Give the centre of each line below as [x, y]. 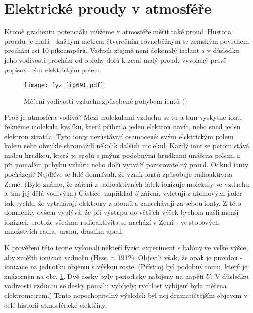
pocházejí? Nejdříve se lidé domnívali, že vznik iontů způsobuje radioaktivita [118, 174]
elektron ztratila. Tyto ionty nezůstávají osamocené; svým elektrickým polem [119, 136]
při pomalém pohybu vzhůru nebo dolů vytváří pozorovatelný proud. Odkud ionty [126, 165]
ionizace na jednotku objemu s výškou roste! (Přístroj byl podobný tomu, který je [126, 267]
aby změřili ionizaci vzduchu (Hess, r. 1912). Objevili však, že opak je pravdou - [123, 257]
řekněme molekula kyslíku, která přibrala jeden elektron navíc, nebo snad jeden [123, 126]
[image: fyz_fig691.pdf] [64, 85]
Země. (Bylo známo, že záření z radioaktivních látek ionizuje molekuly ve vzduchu [127, 183]
